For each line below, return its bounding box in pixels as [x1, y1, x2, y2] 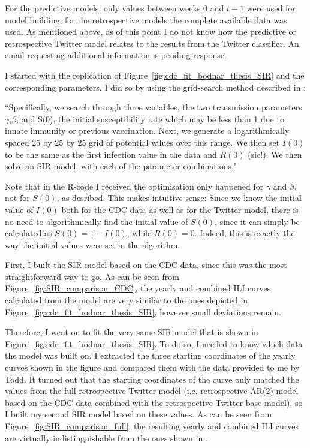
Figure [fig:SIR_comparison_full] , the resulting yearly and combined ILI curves [5, 420, 299, 432]
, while [127, 227, 152, 239]
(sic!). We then [248, 148, 302, 160]
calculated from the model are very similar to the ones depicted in [5, 294, 248, 306]
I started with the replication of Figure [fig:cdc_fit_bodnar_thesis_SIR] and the [5, 68, 305, 81]
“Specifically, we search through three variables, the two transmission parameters [5, 101, 302, 113]
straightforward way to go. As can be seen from [5, 270, 179, 282]
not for [5, 191, 30, 204]
